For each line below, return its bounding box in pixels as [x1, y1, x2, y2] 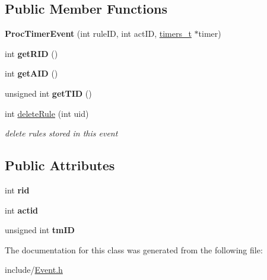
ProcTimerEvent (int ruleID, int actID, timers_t [5, 27, 192, 40]
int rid [5, 183, 30, 196]
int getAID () [5, 67, 58, 79]
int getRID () [5, 47, 58, 59]
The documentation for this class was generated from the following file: [5, 243, 263, 256]
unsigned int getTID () [5, 87, 92, 99]
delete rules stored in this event [5, 127, 118, 139]
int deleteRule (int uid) [5, 107, 89, 119]
